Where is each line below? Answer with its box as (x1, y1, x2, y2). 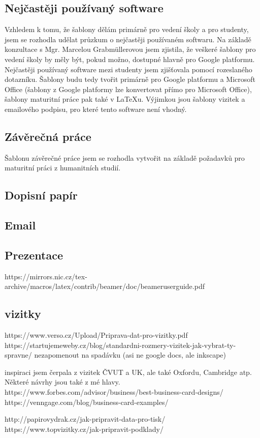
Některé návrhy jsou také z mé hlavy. (5, 376, 120, 387)
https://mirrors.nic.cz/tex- (5, 271, 87, 281)
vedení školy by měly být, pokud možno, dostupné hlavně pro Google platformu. (5, 53, 255, 64)
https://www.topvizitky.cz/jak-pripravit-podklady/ (5, 423, 164, 434)
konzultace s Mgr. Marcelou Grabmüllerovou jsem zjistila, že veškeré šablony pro (5, 44, 256, 54)
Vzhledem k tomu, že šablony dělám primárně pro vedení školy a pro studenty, (5, 24, 249, 35)
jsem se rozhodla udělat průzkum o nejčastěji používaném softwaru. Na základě (5, 34, 251, 44)
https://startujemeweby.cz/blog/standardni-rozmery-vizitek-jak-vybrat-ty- (5, 339, 236, 350)
